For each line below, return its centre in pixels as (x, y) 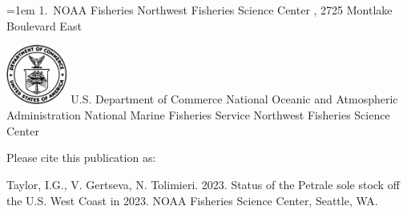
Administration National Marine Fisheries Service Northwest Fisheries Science (198, 115)
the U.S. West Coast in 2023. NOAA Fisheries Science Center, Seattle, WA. (192, 200)
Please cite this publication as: (81, 157)
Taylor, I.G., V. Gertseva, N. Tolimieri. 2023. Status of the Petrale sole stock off (203, 184)
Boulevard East (44, 25)
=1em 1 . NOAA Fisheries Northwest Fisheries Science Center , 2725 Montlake (199, 10)
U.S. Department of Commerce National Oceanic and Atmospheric (234, 99)
